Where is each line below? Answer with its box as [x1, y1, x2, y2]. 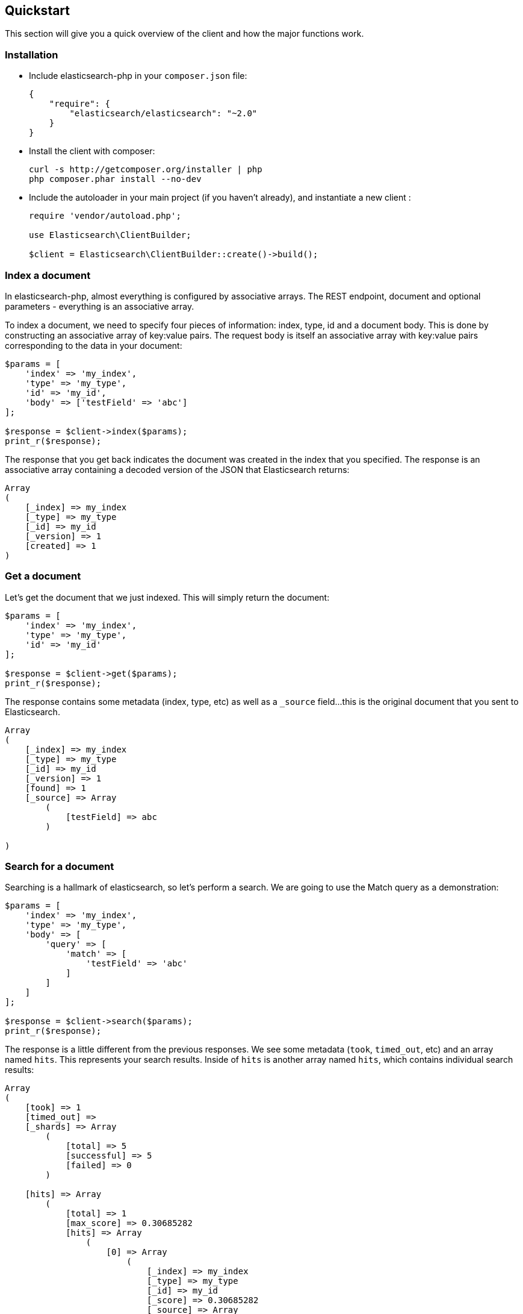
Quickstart [5, 3, 70, 18]
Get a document [5, 570, 81, 583]
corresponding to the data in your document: [5, 340, 182, 351]
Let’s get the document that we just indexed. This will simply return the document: [5, 592, 330, 602]
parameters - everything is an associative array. [5, 301, 194, 311]
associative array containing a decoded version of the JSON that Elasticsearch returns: [5, 464, 350, 475]
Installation [5, 48, 58, 61]
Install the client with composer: [29, 146, 155, 157]
